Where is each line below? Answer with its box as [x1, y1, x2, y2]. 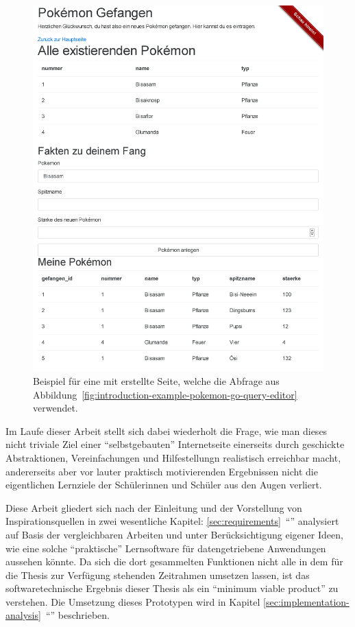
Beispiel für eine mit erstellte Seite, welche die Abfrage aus [33, 373, 280, 388]
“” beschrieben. [45, 608, 110, 622]
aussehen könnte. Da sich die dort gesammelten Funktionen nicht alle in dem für [5, 554, 343, 569]
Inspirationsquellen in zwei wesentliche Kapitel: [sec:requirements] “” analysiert [5, 514, 339, 528]
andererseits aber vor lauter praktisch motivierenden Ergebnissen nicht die [5, 464, 318, 478]
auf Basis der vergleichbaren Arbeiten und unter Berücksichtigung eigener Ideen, [5, 527, 343, 541]
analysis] [5, 608, 41, 622]
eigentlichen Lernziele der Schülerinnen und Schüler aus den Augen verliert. [5, 477, 322, 492]
